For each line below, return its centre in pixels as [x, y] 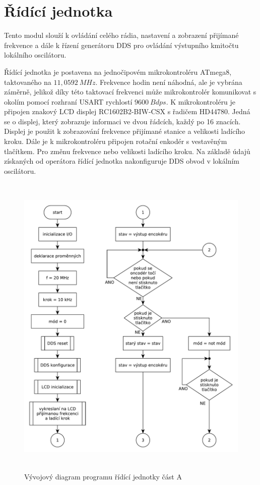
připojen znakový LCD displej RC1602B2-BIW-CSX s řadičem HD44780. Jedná [127, 111]
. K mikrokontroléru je [201, 101]
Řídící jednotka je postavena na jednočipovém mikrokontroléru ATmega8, [118, 71]
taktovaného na [28, 82]
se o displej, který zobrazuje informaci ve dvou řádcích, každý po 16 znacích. [122, 121]
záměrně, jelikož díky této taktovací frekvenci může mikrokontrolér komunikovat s [130, 92]
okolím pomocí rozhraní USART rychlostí [68, 101]
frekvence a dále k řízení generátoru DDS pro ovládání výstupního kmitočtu [121, 45]
